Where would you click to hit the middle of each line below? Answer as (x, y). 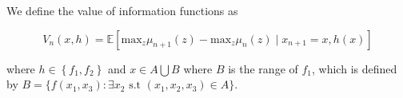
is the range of (263, 68)
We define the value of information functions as (122, 10)
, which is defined (355, 68)
